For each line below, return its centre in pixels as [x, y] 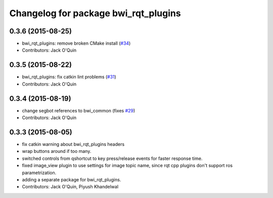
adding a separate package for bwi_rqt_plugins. [72, 179]
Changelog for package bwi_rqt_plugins [95, 13]
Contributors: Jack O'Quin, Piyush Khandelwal [70, 187]
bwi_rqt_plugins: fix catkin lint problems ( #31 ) [69, 77]
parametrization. [39, 173]
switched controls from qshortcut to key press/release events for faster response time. [112, 158]
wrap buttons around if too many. [57, 151]
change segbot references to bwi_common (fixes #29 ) [79, 110]
